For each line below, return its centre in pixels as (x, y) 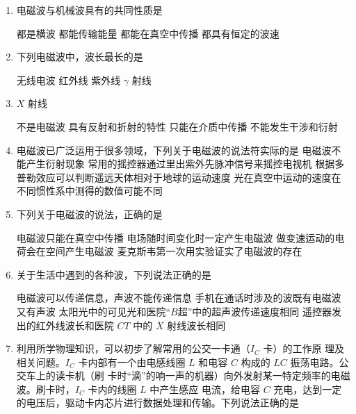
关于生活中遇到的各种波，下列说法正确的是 (114, 274)
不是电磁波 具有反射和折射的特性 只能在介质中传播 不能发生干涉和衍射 (177, 126)
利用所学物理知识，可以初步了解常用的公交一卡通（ (133, 348)
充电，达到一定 (308, 389)
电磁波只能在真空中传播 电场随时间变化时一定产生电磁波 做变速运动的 (176, 237)
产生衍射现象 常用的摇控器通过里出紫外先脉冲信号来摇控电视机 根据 (180, 164)
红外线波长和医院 (75, 325)
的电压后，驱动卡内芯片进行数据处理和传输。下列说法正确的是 (157, 403)
